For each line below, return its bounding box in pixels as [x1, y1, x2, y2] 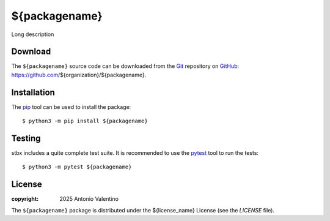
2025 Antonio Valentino [59, 195, 119, 203]
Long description [11, 31, 54, 38]
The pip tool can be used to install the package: [11, 103, 131, 110]
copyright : [11, 195, 39, 203]
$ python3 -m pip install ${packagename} [22, 118, 148, 125]
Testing [11, 133, 41, 143]
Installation [11, 87, 55, 97]
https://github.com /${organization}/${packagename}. [11, 71, 147, 78]
